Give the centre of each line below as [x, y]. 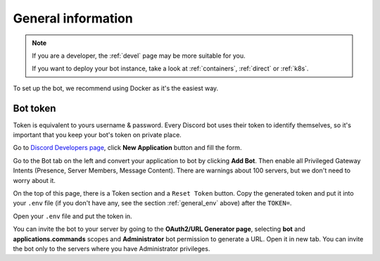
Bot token [34, 108]
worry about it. [34, 180]
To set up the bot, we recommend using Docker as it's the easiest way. [116, 88]
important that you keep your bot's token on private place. [97, 135]
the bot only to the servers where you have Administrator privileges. [112, 248]
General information [73, 18]
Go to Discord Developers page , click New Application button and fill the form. [127, 148]
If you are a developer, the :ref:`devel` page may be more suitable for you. [139, 56]
